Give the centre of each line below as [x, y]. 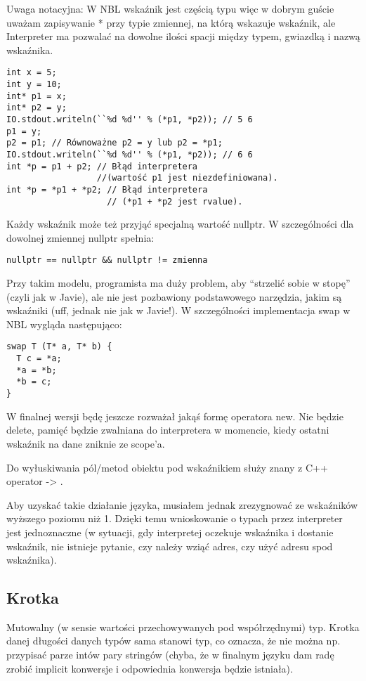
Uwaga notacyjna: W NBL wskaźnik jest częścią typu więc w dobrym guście [170, 8]
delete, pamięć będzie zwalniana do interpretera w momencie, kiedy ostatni [168, 430]
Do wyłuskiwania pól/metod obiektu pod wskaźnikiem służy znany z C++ [167, 467]
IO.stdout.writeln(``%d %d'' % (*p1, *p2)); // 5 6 [130, 119]
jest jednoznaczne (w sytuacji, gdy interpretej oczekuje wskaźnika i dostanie [170, 532]
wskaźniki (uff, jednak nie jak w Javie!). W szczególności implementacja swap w [178, 310]
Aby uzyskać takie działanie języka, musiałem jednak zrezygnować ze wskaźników [182, 504]
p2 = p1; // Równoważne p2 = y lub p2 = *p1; [115, 143]
